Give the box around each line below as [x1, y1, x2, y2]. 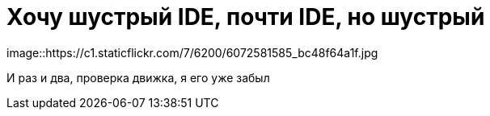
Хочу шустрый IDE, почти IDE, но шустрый [6, 3, 485, 31]
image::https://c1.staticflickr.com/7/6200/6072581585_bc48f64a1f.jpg [6, 45, 378, 60]
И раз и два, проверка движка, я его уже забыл [6, 70, 270, 85]
